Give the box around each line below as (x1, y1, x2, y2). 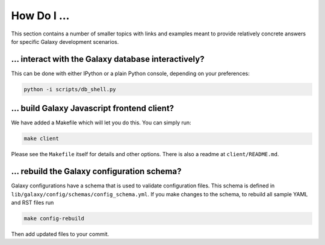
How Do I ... (11, 9, 70, 22)
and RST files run (11, 199, 54, 206)
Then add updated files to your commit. (11, 230, 110, 237)
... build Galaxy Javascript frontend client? (11, 103, 175, 113)
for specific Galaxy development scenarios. (11, 38, 119, 45)
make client (23, 135, 60, 142)
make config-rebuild (23, 215, 84, 222)
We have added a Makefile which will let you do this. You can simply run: (11, 119, 192, 126)
